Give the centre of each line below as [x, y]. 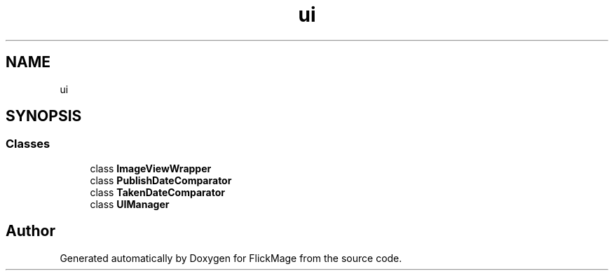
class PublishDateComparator [161, 180]
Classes [28, 144]
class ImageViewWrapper [151, 168]
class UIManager [130, 204]
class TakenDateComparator [157, 192]
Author [30, 231]
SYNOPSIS [44, 116]
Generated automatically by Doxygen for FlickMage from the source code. [231, 258]
